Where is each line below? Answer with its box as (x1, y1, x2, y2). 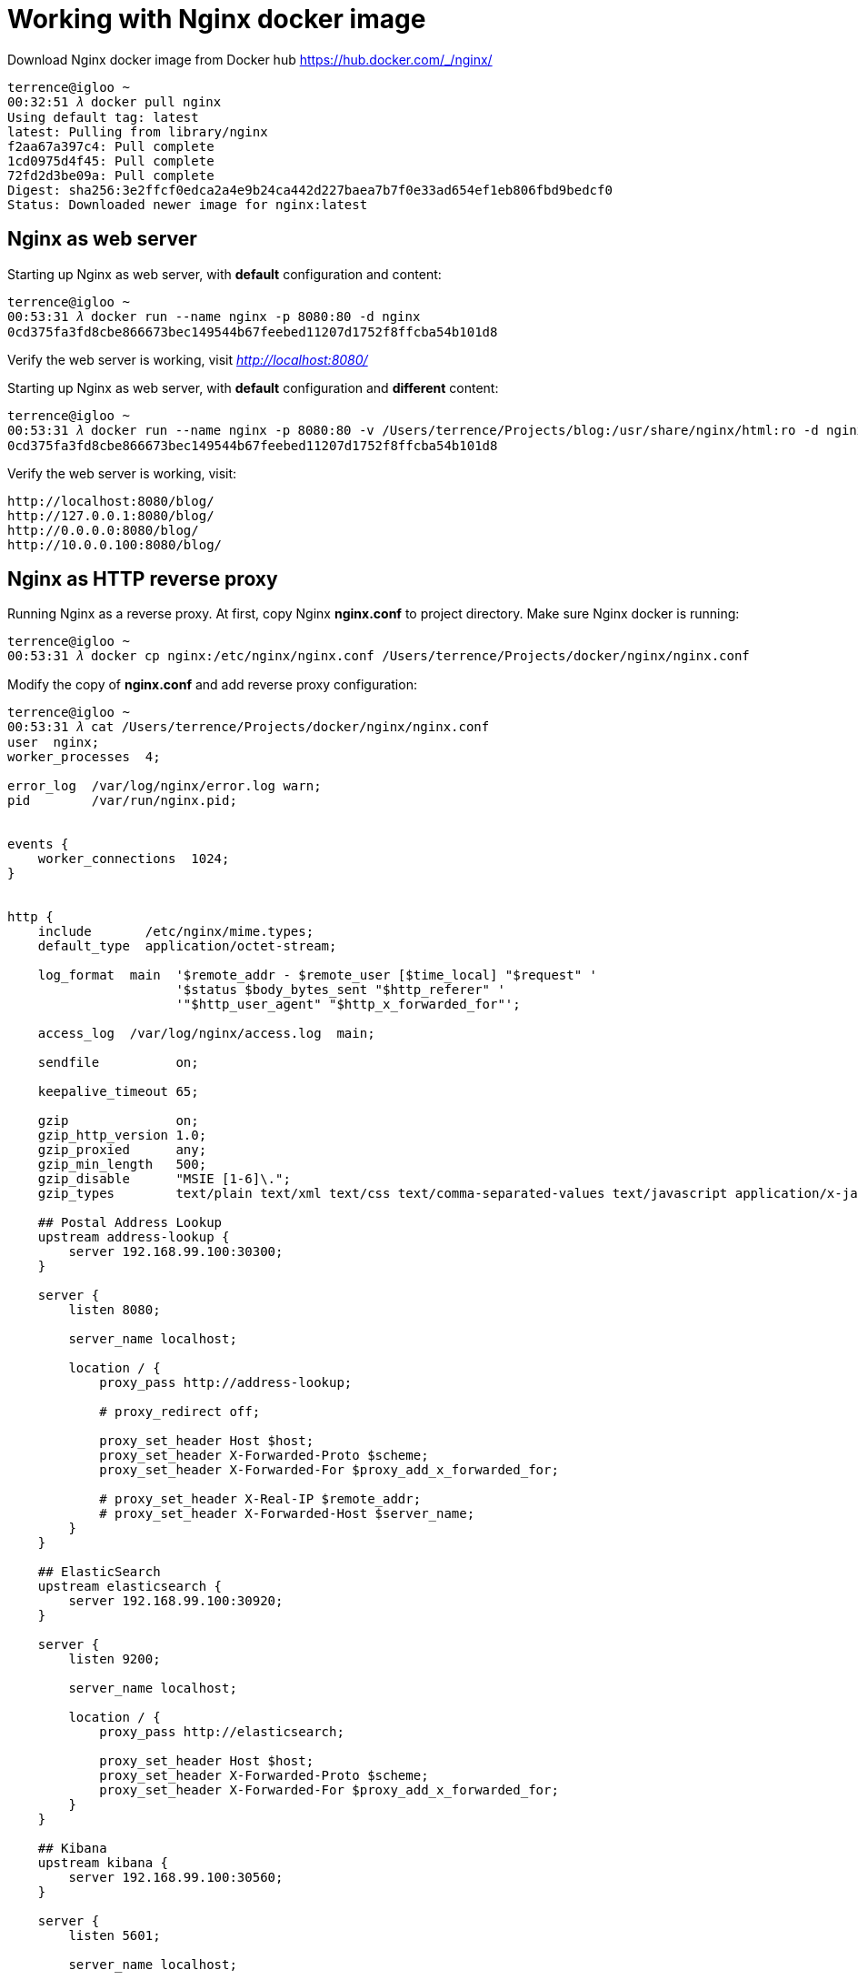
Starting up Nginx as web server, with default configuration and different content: (7, 379, 499, 396)
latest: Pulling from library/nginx (7, 124, 268, 139)
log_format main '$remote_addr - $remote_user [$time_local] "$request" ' (37, 968, 598, 983)
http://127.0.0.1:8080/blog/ (7, 508, 214, 523)
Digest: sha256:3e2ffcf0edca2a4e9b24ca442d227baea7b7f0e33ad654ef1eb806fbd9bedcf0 (7, 182, 613, 197)
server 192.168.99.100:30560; (68, 1870, 284, 1885)
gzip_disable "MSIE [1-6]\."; (37, 1171, 291, 1187)
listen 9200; (68, 1652, 161, 1667)
